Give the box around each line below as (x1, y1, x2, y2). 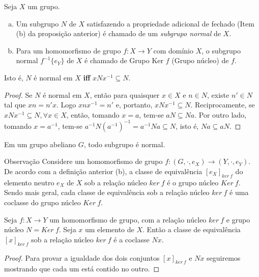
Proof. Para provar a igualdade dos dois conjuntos (4, 252, 160, 263)
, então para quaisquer (90, 89, 160, 100)
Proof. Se (4, 89, 33, 100)
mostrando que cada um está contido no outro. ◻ (4, 263, 160, 274)
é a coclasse (113, 234, 150, 244)
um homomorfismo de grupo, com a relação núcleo (49, 214, 207, 225)
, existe (207, 89, 229, 100)
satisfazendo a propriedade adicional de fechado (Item (87, 18, 254, 29)
